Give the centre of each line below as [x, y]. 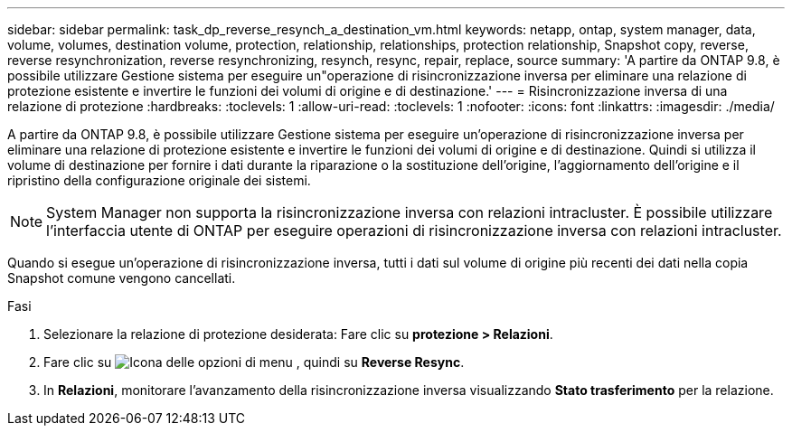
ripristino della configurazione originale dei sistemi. [159, 180]
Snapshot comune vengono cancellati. [122, 278]
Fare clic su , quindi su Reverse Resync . [254, 362]
